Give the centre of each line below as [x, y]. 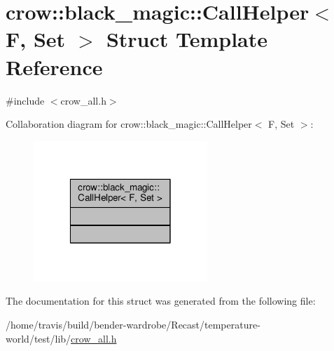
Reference [54, 66]
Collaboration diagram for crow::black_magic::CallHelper [129, 124]
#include [25, 100]
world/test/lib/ [39, 338]
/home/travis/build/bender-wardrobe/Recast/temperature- [133, 324]
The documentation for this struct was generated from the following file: [161, 301]
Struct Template [187, 39]
